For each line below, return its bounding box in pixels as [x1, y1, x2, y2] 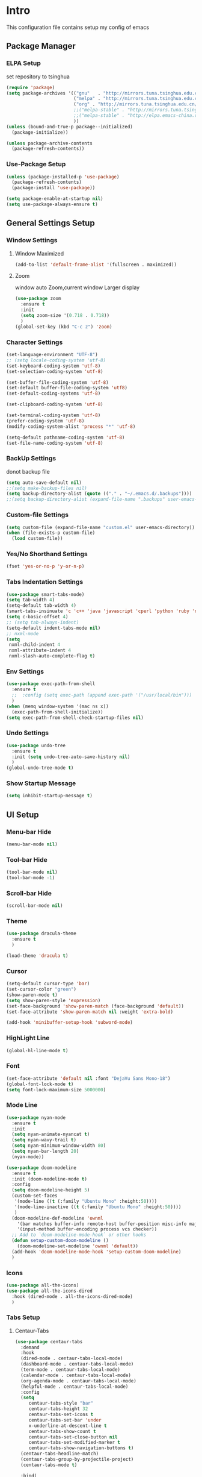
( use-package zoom [14, 296, 61, 302]
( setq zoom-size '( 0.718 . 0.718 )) [20, 313, 110, 319]
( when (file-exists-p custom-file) [6, 530, 96, 536]
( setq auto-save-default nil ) [6, 480, 82, 486]
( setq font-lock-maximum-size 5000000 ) [6, 1087, 106, 1093]
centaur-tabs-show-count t [28, 1428, 96, 1434]
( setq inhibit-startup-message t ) [6, 793, 93, 799]
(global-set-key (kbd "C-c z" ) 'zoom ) [14, 324, 112, 330]
